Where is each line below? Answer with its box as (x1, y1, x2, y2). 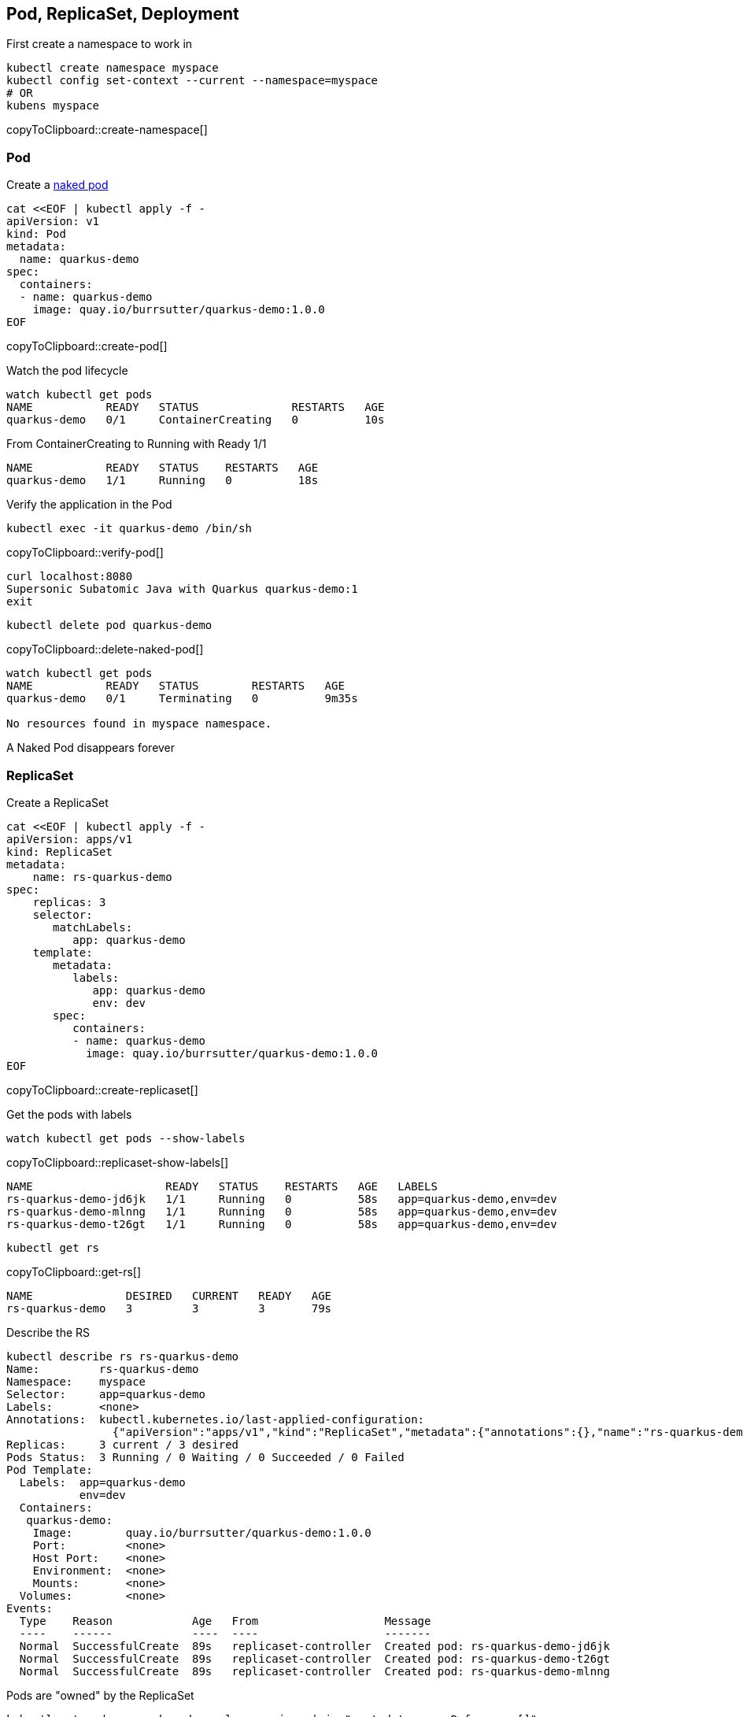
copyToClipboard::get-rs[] (6, 1264, 142, 1278)
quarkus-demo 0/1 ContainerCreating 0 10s (6, 413, 385, 427)
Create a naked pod (6, 178, 109, 192)
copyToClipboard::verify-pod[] (6, 546, 164, 560)
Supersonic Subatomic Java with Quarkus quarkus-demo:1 (6, 583, 358, 596)
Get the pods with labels (6, 1107, 132, 1121)
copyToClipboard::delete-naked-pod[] (6, 642, 204, 657)
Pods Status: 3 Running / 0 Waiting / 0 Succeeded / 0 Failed (6, 1450, 405, 1464)
